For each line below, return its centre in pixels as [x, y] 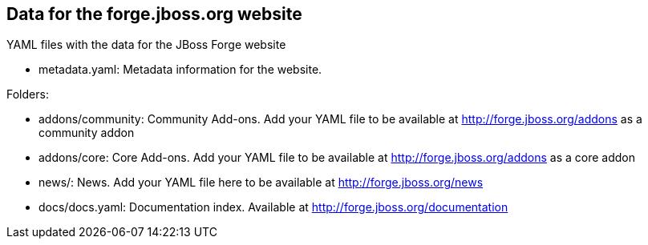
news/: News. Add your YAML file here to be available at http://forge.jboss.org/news [261, 183]
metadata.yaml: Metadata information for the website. [180, 70]
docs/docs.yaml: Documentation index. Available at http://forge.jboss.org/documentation [273, 207]
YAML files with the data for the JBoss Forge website [146, 45]
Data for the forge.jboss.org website [154, 14]
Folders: [28, 94]
